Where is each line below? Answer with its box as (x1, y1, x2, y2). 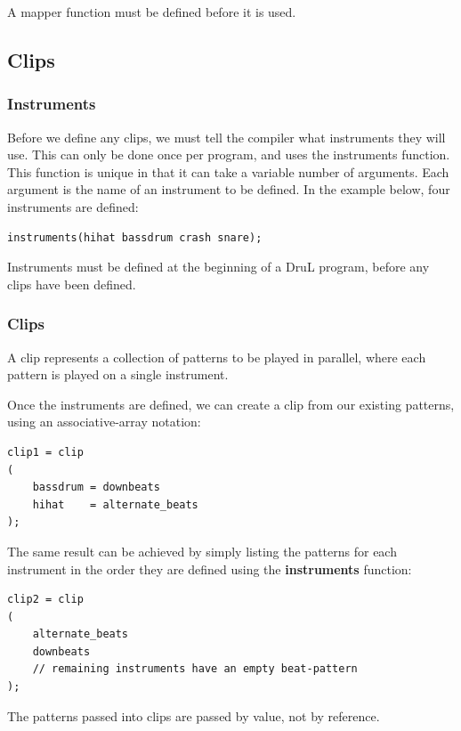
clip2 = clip (7, 593, 84, 606)
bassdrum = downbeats (32, 481, 160, 494)
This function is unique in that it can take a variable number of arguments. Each (7, 162, 449, 181)
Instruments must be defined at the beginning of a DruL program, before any (7, 257, 430, 276)
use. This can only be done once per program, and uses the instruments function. (7, 145, 450, 164)
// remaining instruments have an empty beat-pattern (32, 662, 358, 676)
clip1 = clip (7, 445, 84, 459)
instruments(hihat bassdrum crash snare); (7, 231, 263, 244)
